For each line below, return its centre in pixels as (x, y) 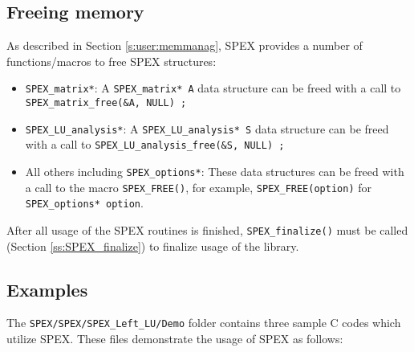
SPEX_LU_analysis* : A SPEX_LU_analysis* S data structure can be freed (207, 128)
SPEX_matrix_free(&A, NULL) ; (106, 103)
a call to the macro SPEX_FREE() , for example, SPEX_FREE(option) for (198, 187)
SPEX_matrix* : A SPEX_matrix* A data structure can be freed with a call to (213, 88)
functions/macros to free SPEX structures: (112, 61)
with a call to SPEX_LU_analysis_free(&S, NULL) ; (155, 144)
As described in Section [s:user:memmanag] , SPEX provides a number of (185, 45)
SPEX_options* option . (84, 203)
